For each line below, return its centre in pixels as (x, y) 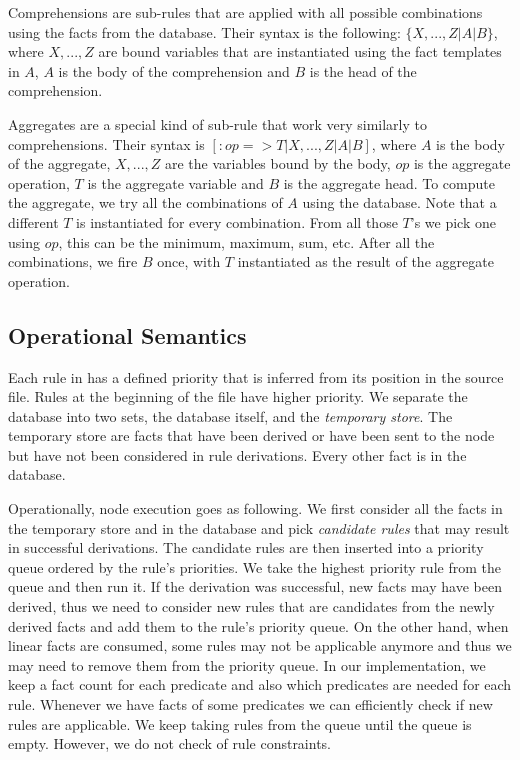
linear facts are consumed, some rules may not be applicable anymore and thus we (260, 645)
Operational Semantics (127, 334)
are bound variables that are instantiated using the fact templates (300, 51)
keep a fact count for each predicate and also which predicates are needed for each (260, 684)
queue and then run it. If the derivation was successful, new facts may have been (255, 586)
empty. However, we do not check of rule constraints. (170, 743)
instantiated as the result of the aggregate (365, 261)
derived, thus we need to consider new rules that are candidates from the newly (251, 606)
